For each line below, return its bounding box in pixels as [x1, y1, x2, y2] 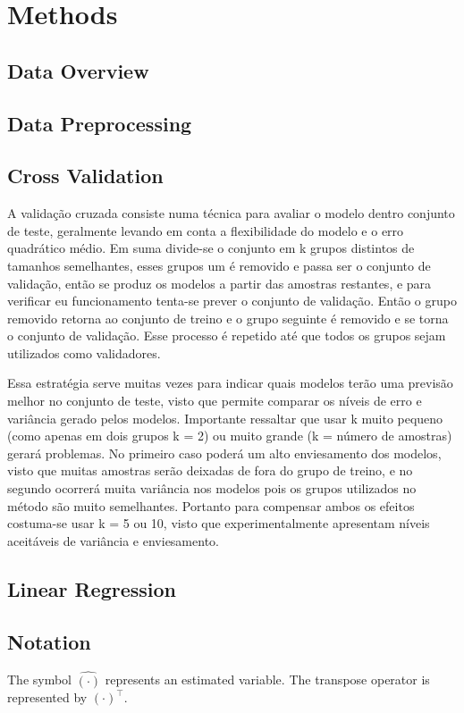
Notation [7, 627, 91, 655]
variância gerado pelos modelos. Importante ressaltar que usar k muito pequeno [7, 408, 443, 427]
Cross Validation [7, 162, 164, 189]
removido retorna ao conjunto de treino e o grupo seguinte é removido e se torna [7, 308, 449, 327]
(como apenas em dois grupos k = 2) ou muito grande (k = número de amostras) [7, 426, 452, 445]
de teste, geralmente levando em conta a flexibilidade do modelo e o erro [7, 221, 404, 239]
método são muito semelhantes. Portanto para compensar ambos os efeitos [7, 496, 415, 515]
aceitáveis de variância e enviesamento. [7, 531, 219, 549]
